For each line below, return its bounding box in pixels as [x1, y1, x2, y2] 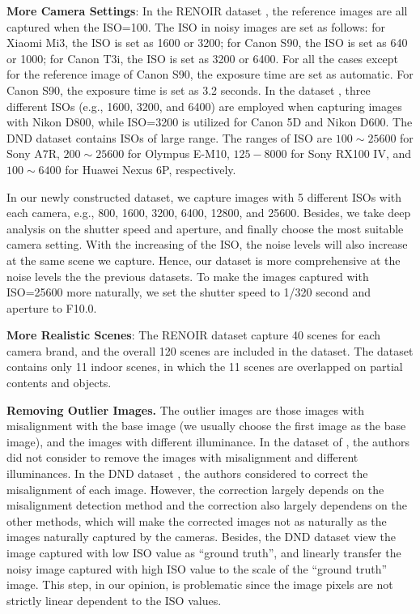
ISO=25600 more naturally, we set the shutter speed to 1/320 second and [6, 284, 371, 301]
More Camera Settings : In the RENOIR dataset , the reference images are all [6, 2, 408, 19]
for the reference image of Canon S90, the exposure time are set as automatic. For [6, 66, 414, 83]
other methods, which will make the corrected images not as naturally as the [6, 512, 387, 529]
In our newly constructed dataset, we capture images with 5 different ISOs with [6, 188, 402, 205]
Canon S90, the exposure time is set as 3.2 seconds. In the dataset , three [6, 81, 371, 98]
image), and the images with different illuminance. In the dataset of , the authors [6, 433, 410, 450]
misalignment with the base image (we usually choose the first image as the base [6, 417, 406, 434]
